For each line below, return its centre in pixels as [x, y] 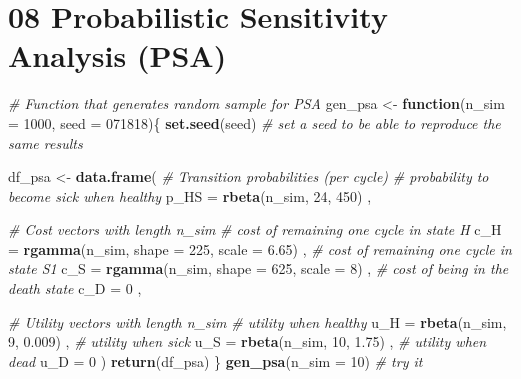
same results [45, 142]
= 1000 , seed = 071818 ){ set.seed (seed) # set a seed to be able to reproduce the [254, 122]
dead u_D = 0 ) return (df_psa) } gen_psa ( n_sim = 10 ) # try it [215, 360]
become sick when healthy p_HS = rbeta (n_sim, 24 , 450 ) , [190, 195]
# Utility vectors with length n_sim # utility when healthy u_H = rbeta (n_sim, [257, 321]
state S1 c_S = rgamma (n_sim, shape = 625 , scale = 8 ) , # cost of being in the [258, 268]
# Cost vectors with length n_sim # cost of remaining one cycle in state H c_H [255, 229]
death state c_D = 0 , [75, 288]
